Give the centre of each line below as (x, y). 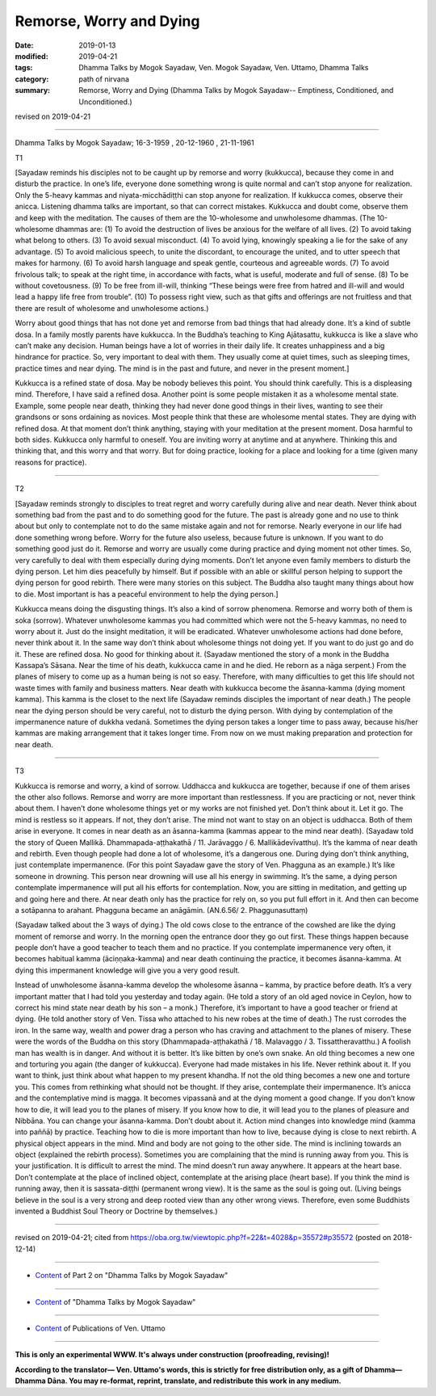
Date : (24, 45)
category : (32, 79)
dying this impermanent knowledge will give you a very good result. (128, 970)
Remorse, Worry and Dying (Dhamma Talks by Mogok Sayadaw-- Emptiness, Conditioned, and (236, 90)
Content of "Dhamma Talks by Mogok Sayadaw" (115, 1301)
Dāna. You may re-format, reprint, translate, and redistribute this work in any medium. (195, 1381)
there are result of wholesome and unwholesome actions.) (112, 308)
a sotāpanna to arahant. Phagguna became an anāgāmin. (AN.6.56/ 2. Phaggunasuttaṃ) (161, 910)
